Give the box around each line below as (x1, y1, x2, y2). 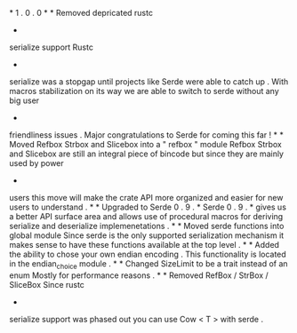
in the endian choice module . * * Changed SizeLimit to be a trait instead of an (9, 258, 288, 271)
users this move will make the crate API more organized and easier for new (9, 193, 284, 202)
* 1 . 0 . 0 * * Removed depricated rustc (9, 8, 154, 18)
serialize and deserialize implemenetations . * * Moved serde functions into (9, 221, 285, 231)
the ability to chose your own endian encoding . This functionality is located (9, 249, 286, 259)
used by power (9, 158, 64, 168)
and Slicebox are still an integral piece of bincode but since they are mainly (9, 148, 285, 159)
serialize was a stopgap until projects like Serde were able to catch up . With (9, 76, 289, 87)
